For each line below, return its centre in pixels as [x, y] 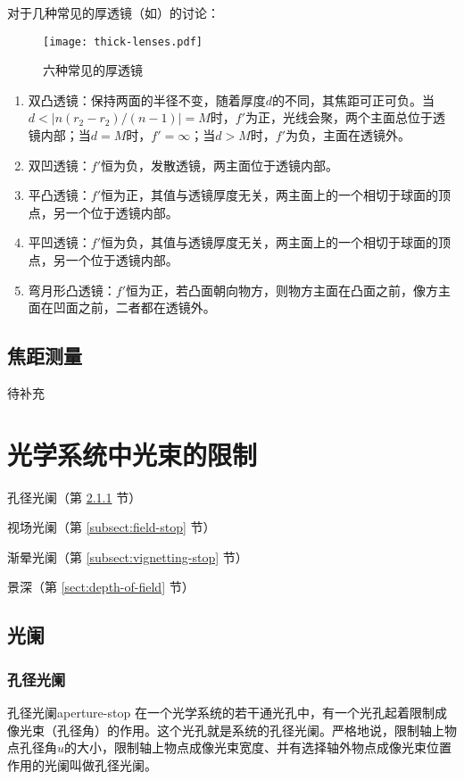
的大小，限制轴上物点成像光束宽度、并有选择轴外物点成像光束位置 [258, 747]
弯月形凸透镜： [72, 290]
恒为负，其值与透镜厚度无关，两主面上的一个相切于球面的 [270, 242]
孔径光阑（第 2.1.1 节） [75, 497]
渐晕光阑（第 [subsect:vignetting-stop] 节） [128, 556]
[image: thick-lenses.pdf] [123, 41]
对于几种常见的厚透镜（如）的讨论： [113, 12]
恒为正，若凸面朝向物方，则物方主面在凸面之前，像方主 [289, 290]
